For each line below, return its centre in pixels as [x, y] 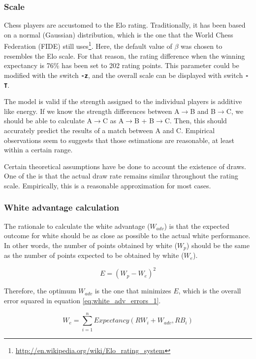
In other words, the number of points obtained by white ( [91, 245]
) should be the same [218, 245]
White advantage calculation [62, 207]
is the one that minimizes [133, 291]
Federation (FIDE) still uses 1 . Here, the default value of [88, 45]
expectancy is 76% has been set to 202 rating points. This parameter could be [122, 65]
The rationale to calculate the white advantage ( [77, 226]
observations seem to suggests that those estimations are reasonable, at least [119, 140]
